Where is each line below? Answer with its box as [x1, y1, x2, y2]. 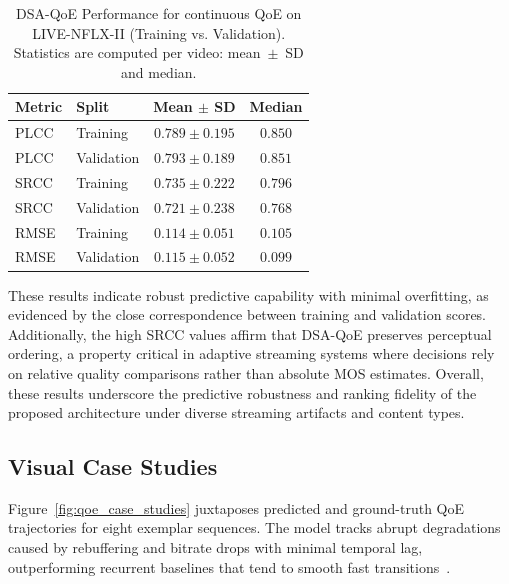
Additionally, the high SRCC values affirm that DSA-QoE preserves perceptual [8, 323, 492, 344]
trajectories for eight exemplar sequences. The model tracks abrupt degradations [8, 517, 501, 538]
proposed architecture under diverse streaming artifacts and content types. [8, 402, 465, 423]
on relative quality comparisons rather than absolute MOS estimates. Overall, [8, 362, 484, 383]
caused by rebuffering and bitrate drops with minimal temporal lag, [8, 537, 423, 558]
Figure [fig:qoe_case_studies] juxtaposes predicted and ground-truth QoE [8, 497, 465, 518]
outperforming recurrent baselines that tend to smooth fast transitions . [8, 556, 451, 577]
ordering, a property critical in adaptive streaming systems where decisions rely [8, 343, 495, 364]
